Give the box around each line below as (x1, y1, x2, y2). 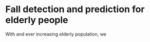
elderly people (5, 14, 68, 26)
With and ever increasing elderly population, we (5, 31, 106, 37)
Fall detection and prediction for (5, 4, 145, 15)
